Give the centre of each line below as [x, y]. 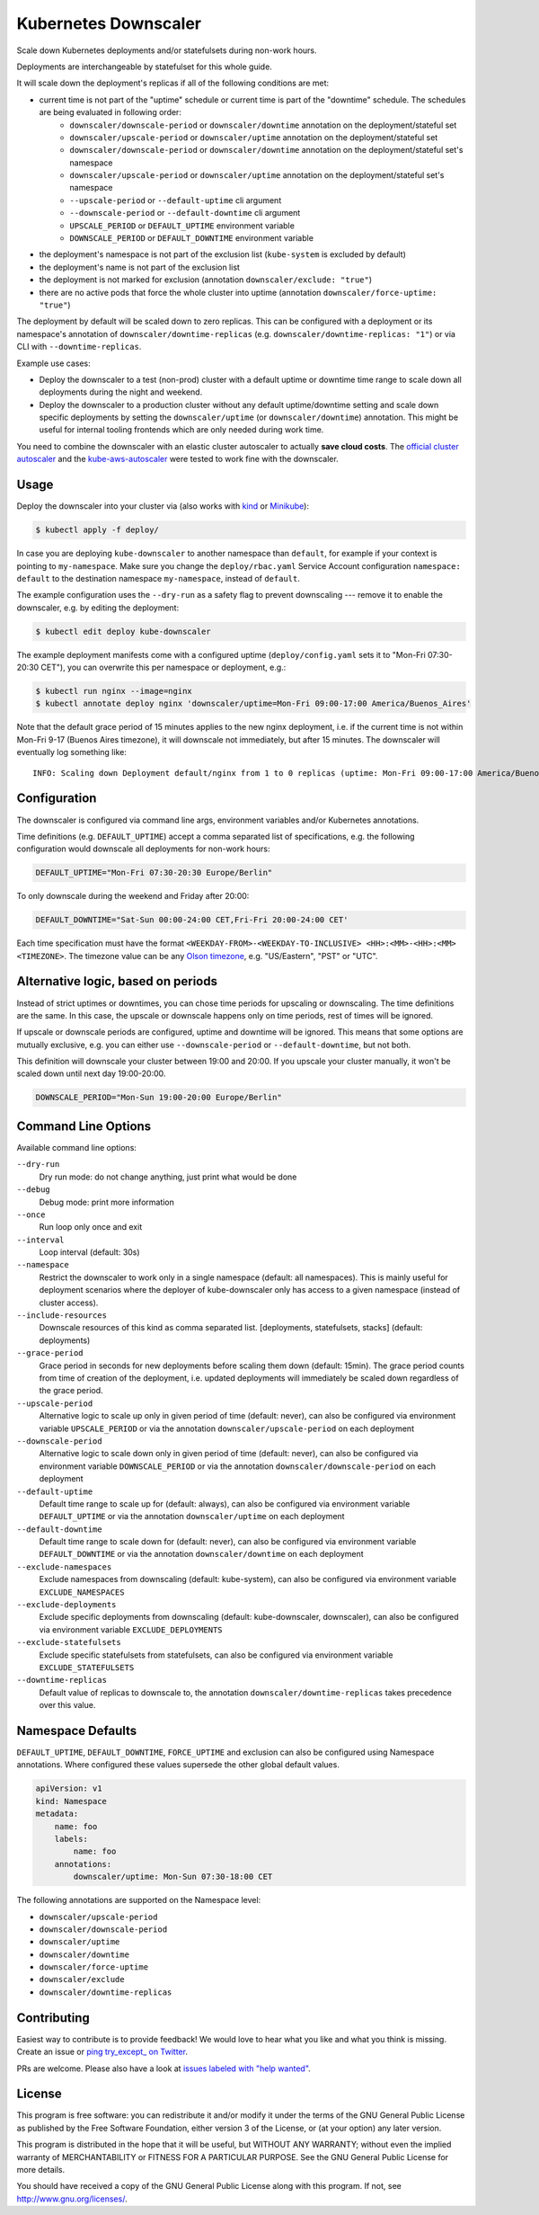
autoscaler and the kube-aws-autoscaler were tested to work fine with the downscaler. [177, 459]
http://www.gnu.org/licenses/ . [72, 2199]
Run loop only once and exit [91, 1227]
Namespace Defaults [77, 1730]
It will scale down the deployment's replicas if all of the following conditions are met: [173, 83]
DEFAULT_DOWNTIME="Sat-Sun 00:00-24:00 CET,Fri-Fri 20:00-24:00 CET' [192, 920]
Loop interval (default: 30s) [89, 1252]
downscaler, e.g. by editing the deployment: [98, 608]
